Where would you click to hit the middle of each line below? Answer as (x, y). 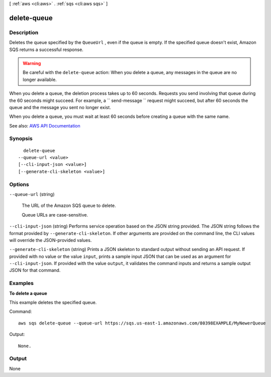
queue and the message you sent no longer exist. (60, 107)
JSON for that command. (35, 270)
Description (24, 32)
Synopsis (21, 138)
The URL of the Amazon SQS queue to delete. (69, 205)
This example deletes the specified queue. (53, 302)
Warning (32, 63)
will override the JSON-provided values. (50, 240)
